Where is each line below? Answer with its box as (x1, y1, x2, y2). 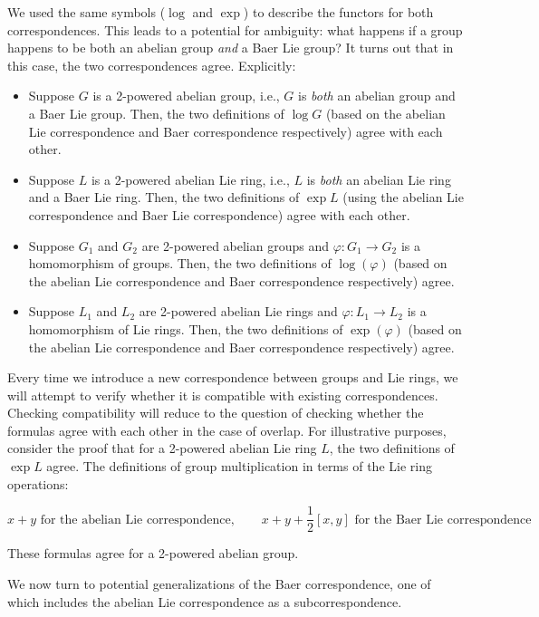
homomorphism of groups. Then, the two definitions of (28, 254, 332, 273)
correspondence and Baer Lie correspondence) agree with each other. (28, 205, 410, 224)
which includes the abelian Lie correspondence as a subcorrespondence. (7, 592, 402, 611)
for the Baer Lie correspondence (354, 513, 532, 526)
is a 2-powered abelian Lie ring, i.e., (91, 169, 290, 188)
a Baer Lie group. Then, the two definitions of (28, 103, 284, 122)
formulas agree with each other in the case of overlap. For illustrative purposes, (7, 420, 447, 439)
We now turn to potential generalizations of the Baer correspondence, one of (7, 574, 431, 593)
